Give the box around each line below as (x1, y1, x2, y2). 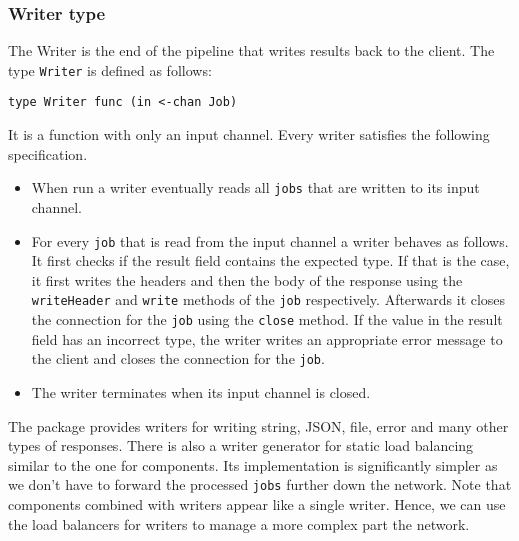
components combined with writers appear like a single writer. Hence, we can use (8, 494, 506, 514)
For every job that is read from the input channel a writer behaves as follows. (31, 230, 509, 251)
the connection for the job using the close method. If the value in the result (31, 309, 503, 330)
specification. (8, 143, 88, 164)
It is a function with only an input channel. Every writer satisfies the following (8, 124, 490, 145)
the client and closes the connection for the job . (31, 348, 325, 369)
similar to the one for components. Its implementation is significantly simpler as (8, 454, 498, 475)
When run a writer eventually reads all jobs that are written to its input (31, 177, 480, 198)
